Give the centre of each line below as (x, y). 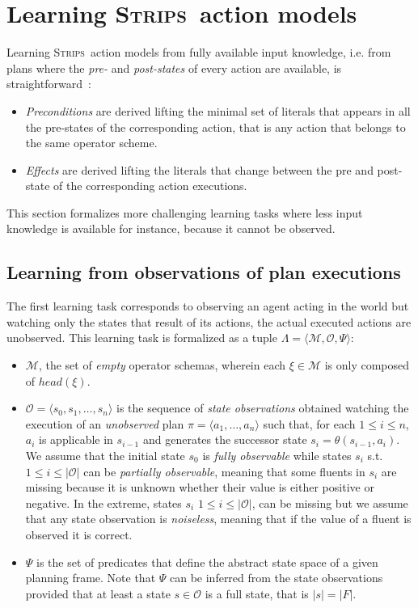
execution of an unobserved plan (105, 423)
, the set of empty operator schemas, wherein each (162, 365)
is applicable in (76, 439)
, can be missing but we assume (330, 502)
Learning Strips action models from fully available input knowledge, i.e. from (199, 52)
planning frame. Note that (91, 578)
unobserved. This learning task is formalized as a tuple (142, 338)
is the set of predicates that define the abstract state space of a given (207, 562)
